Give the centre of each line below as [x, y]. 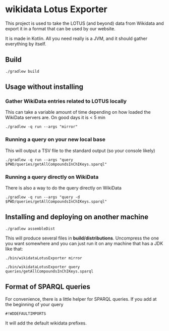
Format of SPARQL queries [48, 287]
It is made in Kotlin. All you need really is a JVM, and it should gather [76, 38]
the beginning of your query [34, 304]
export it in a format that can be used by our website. [60, 28]
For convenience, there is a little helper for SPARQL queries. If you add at [81, 299]
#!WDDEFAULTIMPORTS [26, 314]
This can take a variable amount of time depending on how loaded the [78, 112]
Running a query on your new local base [55, 139]
